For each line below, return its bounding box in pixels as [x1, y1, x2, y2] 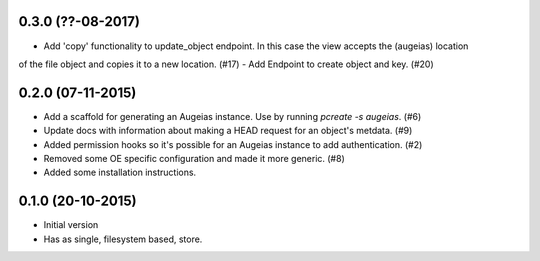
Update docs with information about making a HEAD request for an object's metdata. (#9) [43, 125, 413, 137]
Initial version [43, 219, 99, 231]
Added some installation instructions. [43, 166, 197, 179]
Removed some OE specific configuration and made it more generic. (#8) [43, 152, 345, 164]
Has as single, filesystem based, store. [43, 233, 203, 245]
